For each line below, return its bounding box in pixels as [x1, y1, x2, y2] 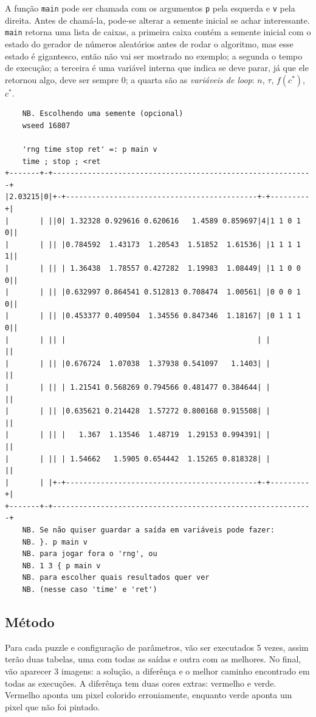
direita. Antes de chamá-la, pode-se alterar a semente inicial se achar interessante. [5, 13, 310, 26]
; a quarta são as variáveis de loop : [125, 73, 255, 86]
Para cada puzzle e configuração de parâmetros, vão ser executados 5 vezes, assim [5, 641, 309, 653]
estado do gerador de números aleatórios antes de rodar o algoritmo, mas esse [5, 37, 294, 50]
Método [5, 613, 55, 631]
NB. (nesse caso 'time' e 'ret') [22, 585, 157, 594]
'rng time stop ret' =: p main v [22, 145, 157, 154]
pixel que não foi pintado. [5, 700, 100, 713]
